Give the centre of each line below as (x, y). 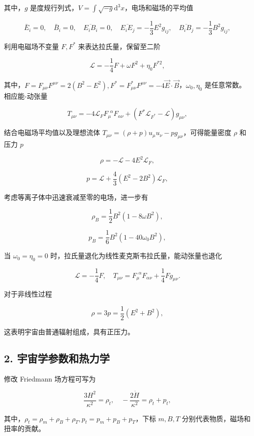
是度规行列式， (54, 7)
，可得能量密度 (207, 132)
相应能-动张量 (26, 95)
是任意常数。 (225, 85)
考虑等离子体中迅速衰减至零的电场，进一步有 (76, 197)
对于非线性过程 (28, 294)
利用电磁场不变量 (31, 46)
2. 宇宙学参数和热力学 (57, 358)
